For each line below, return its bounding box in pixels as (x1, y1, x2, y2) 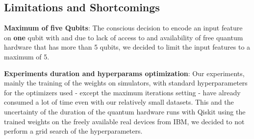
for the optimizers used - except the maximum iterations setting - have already (4, 87, 241, 97)
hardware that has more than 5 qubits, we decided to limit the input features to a (4, 42, 251, 52)
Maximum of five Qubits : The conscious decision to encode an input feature (4, 23, 243, 33)
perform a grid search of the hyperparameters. (4, 126, 143, 136)
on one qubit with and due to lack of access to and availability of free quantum (4, 32, 243, 42)
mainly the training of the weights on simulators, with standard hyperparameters (4, 78, 248, 88)
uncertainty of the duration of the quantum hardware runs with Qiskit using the (4, 106, 246, 116)
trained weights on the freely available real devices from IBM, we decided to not (4, 116, 245, 126)
